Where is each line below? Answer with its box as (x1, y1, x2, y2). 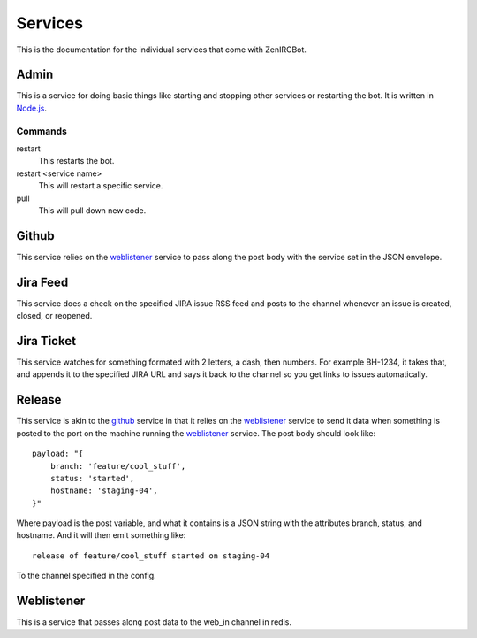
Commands (16, 125, 68, 137)
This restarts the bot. (38, 156, 115, 166)
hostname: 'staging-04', (49, 486, 158, 496)
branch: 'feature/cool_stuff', (49, 461, 186, 471)
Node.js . (16, 103, 48, 113)
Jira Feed (16, 274, 69, 289)
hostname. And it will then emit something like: (16, 530, 186, 541)
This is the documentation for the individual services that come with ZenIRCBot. (16, 44, 307, 55)
